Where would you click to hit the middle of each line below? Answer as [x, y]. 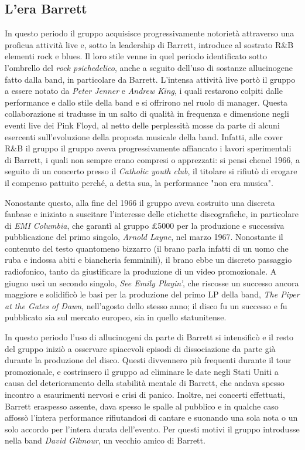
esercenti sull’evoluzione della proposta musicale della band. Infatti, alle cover [144, 136]
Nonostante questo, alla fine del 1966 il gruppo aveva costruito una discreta [140, 202]
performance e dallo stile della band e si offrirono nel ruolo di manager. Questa [146, 102]
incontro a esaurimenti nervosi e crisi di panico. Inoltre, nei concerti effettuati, [145, 395]
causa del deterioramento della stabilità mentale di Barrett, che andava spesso [145, 383]
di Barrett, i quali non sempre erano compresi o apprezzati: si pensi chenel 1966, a [152, 159]
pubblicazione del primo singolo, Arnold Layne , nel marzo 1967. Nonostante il [144, 237]
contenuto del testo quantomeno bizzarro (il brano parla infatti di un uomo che [147, 248]
